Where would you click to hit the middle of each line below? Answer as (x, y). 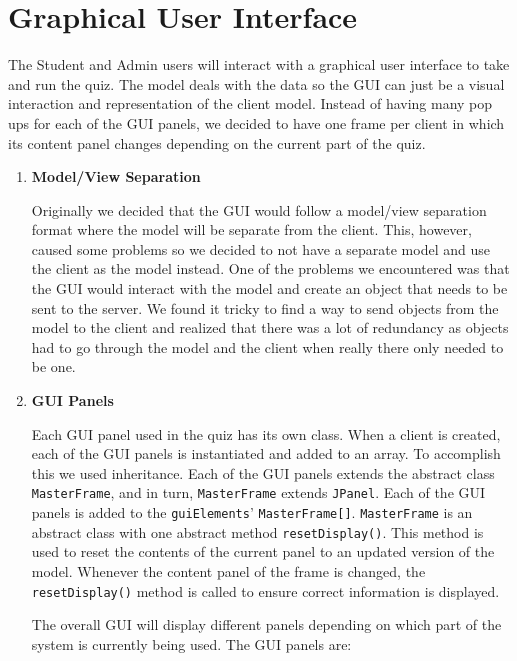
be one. (53, 366)
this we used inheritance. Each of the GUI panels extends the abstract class (263, 472)
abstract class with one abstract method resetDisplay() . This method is (257, 531)
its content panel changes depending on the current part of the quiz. (217, 142)
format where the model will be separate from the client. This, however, (251, 229)
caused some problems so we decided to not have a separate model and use (260, 248)
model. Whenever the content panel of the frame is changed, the (228, 570)
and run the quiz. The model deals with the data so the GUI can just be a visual (256, 83)
